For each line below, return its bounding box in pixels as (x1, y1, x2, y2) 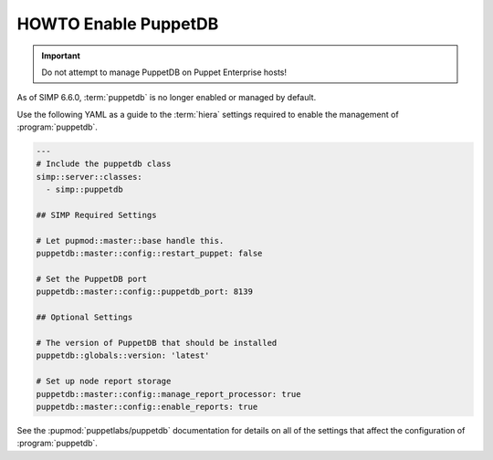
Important (41, 50, 81, 61)
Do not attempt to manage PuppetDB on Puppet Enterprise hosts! (41, 67, 288, 78)
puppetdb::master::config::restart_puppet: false (36, 248, 263, 259)
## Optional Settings (36, 312, 133, 323)
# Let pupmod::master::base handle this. (36, 235, 225, 246)
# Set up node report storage (36, 376, 172, 387)
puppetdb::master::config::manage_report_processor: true (36, 389, 301, 399)
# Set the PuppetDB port (36, 274, 148, 284)
